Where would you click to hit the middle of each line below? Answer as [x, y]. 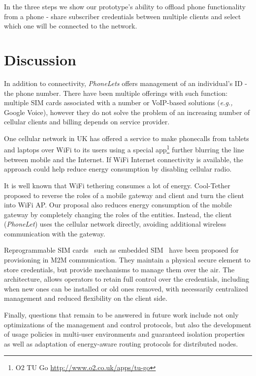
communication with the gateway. [55, 233]
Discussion [40, 59]
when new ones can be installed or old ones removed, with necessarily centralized [126, 288]
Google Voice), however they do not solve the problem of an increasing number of [127, 112]
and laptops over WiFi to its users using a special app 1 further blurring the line [124, 149]
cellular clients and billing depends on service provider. [87, 122]
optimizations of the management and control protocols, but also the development [128, 324]
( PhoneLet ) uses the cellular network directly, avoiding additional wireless [115, 224]
